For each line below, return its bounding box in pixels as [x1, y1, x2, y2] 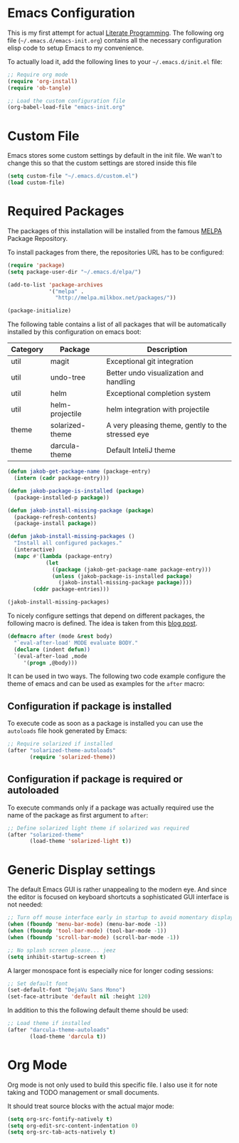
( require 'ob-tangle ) [7, 84, 72, 92]
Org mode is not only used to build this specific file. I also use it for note [7, 1080, 218, 1089]
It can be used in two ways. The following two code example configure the [7, 672, 226, 680]
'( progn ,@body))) [23, 659, 78, 666]
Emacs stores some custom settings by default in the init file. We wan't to [7, 151, 223, 160]
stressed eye [106, 429, 149, 439]
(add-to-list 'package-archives [7, 281, 103, 289]
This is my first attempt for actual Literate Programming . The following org [7, 28, 224, 37]
